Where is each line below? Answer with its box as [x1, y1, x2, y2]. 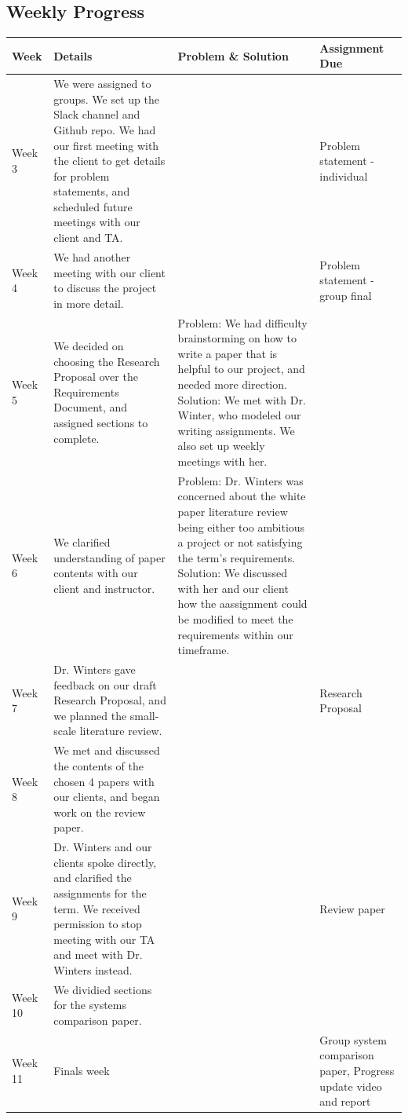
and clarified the [53, 869, 132, 886]
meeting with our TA [53, 931, 155, 947]
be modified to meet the [177, 611, 293, 627]
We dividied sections [53, 981, 152, 997]
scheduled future [53, 198, 133, 214]
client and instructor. [53, 580, 155, 596]
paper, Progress [319, 1062, 395, 1078]
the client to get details [53, 152, 166, 169]
